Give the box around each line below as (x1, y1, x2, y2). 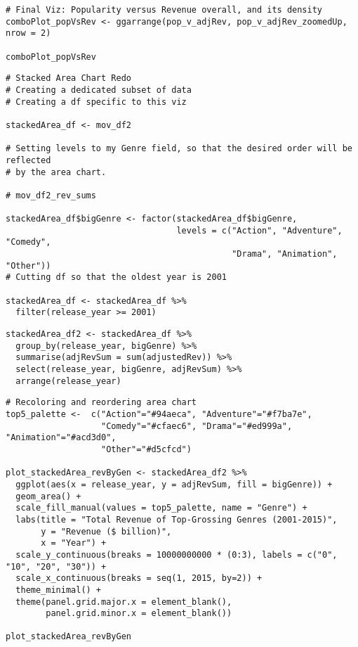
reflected (6, 155, 51, 165)
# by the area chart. (6, 167, 107, 177)
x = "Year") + (41, 538, 107, 549)
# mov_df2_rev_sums (6, 190, 96, 200)
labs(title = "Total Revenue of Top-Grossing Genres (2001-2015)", (15, 514, 338, 525)
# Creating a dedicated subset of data (6, 84, 192, 95)
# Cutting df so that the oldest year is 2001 (6, 272, 227, 283)
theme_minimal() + (15, 584, 102, 595)
